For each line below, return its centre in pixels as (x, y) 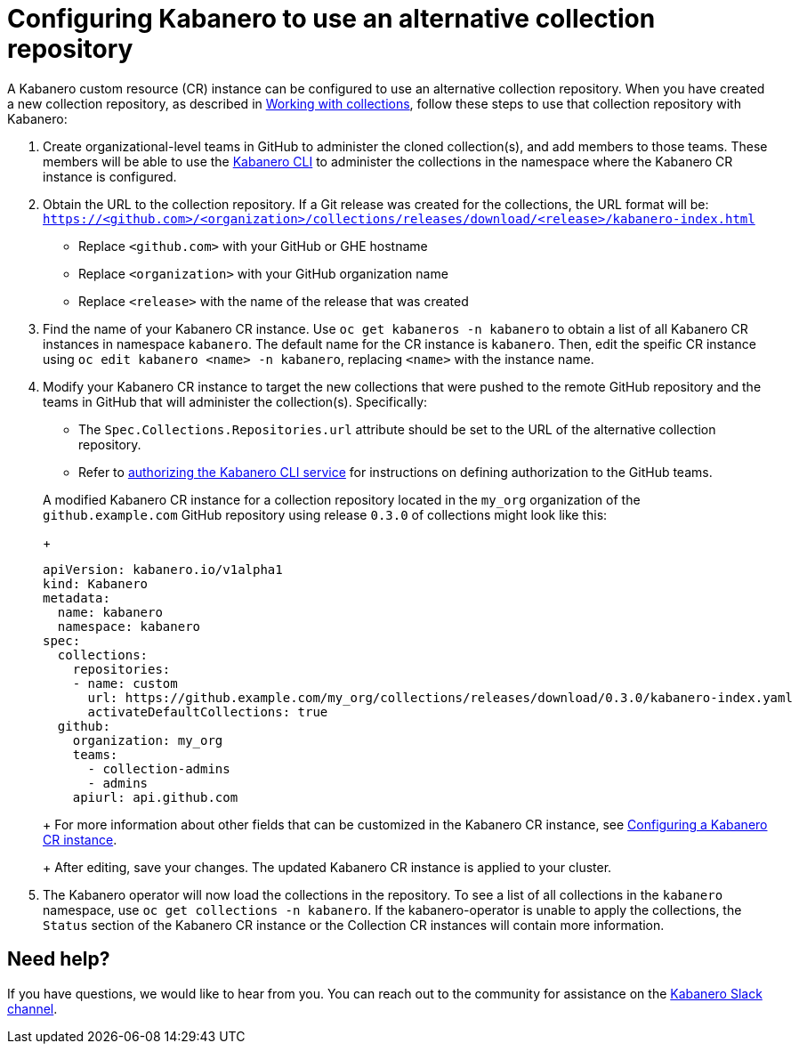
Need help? (59, 959)
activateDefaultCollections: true (208, 711)
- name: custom (125, 683)
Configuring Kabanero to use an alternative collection (331, 19)
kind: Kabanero (96, 583)
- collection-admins (159, 768)
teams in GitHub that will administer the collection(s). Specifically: (235, 401)
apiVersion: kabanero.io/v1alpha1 (163, 569)
